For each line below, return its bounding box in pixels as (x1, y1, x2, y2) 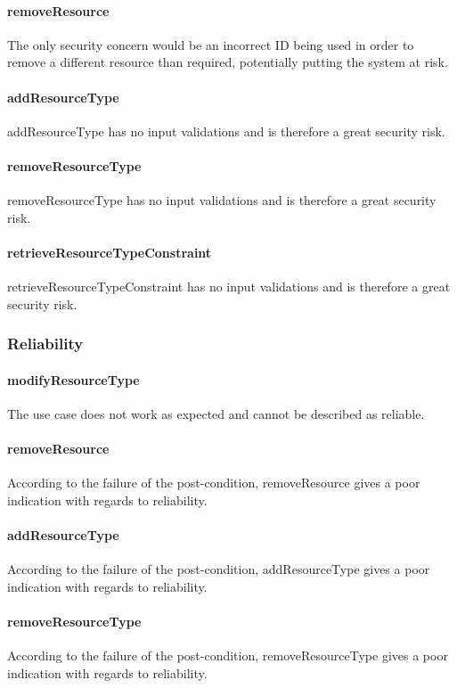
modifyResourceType (7, 370, 140, 389)
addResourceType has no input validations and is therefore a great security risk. (7, 121, 445, 140)
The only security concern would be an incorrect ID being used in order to (7, 35, 414, 53)
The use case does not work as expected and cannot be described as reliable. (7, 404, 425, 422)
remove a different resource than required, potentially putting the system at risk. (7, 53, 448, 71)
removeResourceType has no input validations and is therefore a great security (7, 191, 437, 209)
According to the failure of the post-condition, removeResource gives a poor (7, 473, 420, 492)
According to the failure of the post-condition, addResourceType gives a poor (7, 560, 430, 578)
